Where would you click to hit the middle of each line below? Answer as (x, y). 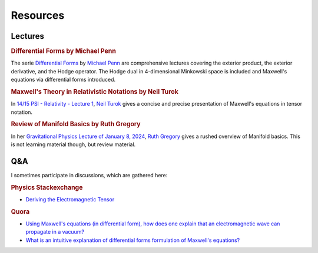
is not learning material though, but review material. (73, 144)
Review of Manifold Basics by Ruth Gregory (76, 124)
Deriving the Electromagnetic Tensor (70, 199)
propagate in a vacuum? (55, 232)
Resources (38, 15)
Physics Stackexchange (47, 187)
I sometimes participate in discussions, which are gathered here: (89, 175)
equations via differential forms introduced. (63, 80)
